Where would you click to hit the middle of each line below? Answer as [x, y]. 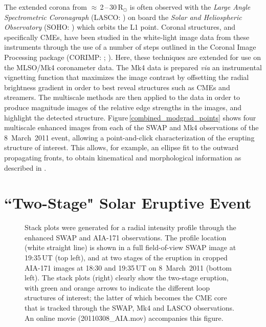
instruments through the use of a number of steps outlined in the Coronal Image [130, 47]
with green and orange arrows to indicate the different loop [117, 287]
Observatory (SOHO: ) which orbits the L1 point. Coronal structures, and [120, 27]
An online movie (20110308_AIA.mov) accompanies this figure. [124, 318]
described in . [25, 167]
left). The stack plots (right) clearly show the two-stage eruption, [127, 278]
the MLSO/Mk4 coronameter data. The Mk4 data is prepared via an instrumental [133, 67]
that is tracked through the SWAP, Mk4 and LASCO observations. [129, 307]
